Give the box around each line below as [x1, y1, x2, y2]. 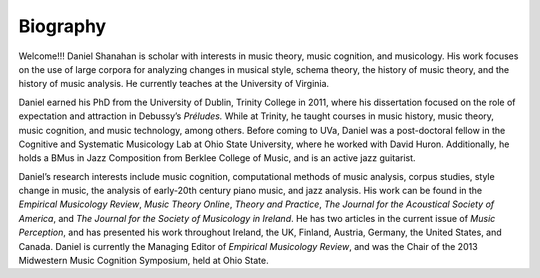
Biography [18, 15, 107, 37]
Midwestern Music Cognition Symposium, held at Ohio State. [18, 255, 269, 267]
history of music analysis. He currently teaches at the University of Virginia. [18, 78, 330, 90]
